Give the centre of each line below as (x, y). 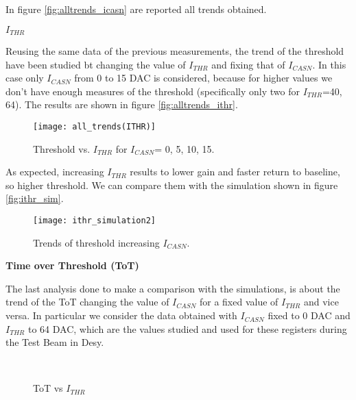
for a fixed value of (239, 302)
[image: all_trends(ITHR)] (94, 127)
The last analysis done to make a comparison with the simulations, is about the (173, 288)
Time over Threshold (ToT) (72, 265)
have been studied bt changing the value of (96, 64)
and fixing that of (248, 64)
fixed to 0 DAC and (309, 315)
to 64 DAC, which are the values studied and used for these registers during (187, 328)
